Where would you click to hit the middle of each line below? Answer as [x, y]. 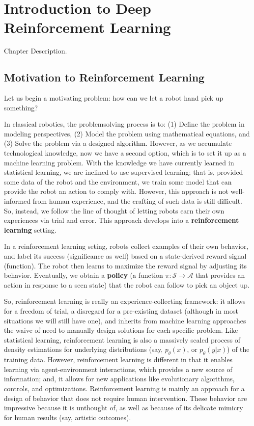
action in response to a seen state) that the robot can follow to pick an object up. [127, 284]
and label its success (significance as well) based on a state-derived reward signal [125, 256]
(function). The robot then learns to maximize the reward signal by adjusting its [125, 265]
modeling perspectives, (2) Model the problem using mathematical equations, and [127, 133]
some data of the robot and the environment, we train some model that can [118, 181]
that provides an [220, 275]
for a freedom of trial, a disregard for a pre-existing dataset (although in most [121, 310]
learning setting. [30, 229]
